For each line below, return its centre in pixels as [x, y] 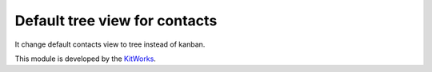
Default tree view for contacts [116, 21]
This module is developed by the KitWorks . [85, 59]
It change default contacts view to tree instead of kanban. [110, 44]
